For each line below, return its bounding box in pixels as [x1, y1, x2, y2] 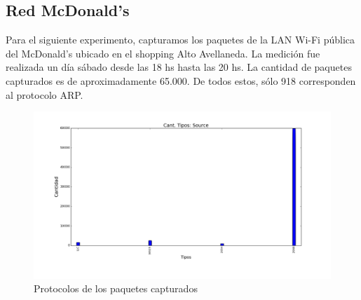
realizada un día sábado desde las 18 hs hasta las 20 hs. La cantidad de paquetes [6, 60, 352, 74]
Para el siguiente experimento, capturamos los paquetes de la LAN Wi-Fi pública [6, 32, 355, 47]
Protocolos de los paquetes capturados [34, 281, 198, 296]
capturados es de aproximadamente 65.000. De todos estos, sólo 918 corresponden [6, 73, 356, 88]
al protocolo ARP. [6, 87, 83, 102]
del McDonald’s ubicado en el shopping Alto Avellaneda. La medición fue [6, 46, 320, 60]
